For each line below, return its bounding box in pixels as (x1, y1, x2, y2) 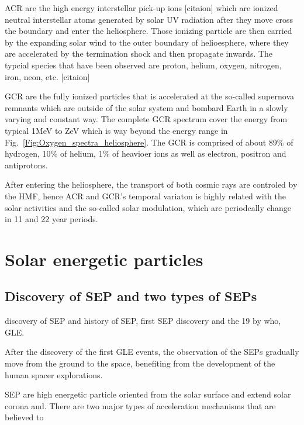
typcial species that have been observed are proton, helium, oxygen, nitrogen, (5, 58, 282, 71)
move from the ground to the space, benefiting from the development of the (5, 357, 275, 369)
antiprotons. (5, 158, 48, 171)
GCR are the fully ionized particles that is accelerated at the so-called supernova (5, 90, 295, 102)
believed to (5, 411, 44, 423)
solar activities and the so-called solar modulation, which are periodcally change (5, 201, 292, 213)
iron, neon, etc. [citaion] (5, 70, 90, 82)
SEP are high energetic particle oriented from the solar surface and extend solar (5, 388, 291, 400)
